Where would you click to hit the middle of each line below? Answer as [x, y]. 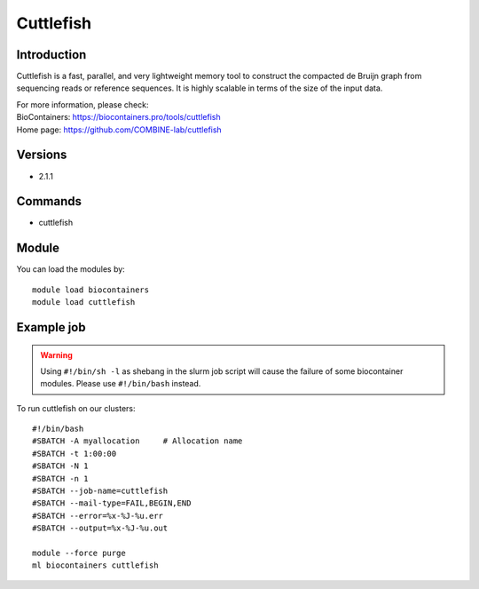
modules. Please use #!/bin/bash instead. [121, 384]
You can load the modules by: [71, 269]
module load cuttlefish [84, 302]
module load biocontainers [91, 290]
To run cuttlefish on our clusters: [76, 408]
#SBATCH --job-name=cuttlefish [100, 491]
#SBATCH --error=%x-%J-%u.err [98, 516]
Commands [49, 201]
